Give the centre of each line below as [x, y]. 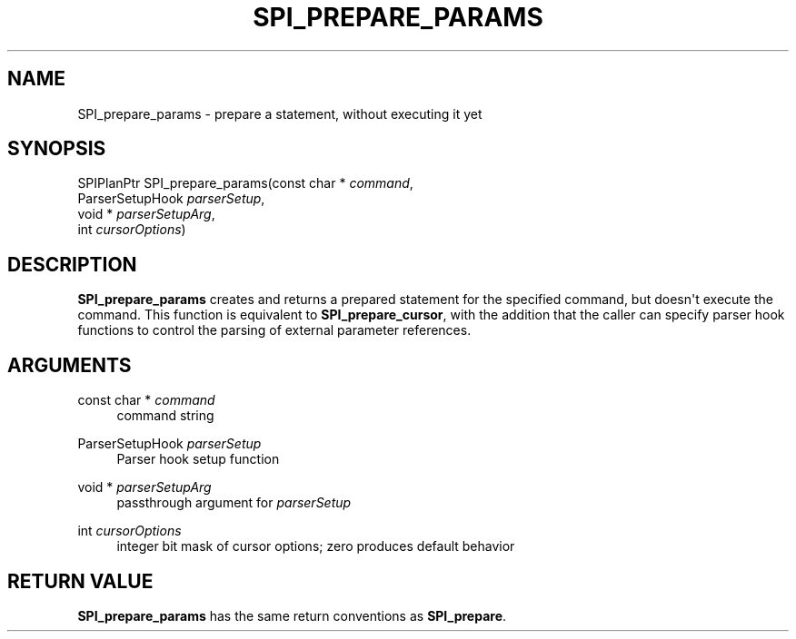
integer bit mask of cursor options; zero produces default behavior [316, 546]
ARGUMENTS [70, 365]
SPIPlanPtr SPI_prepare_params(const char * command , [245, 183]
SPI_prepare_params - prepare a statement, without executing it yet [280, 113]
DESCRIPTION [72, 264]
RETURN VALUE [80, 581]
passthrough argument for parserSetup [234, 503]
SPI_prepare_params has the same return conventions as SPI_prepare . [292, 615]
